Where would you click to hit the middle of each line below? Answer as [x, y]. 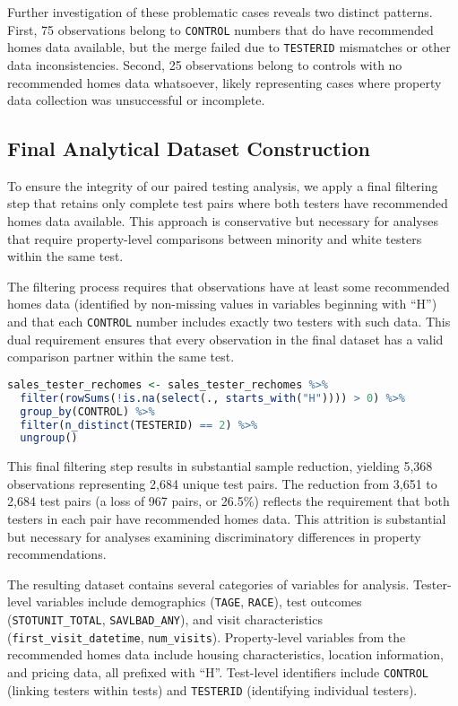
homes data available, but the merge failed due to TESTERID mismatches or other [229, 47]
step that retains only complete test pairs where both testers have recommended [228, 203]
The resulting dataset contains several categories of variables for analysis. [208, 584]
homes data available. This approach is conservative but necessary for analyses [223, 221]
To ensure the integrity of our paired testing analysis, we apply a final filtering [223, 185]
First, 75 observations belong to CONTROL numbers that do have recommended [220, 29]
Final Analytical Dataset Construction [189, 148]
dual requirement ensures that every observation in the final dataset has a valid [225, 339]
